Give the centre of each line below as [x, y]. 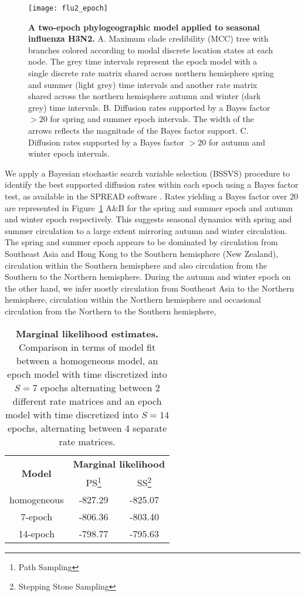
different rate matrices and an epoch [87, 401]
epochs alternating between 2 [100, 387]
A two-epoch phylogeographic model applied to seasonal [144, 27]
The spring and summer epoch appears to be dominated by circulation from [141, 242]
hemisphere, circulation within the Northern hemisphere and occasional [133, 299]
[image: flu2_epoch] [68, 8]
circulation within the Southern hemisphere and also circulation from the [136, 265]
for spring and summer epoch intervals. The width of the [152, 119]
